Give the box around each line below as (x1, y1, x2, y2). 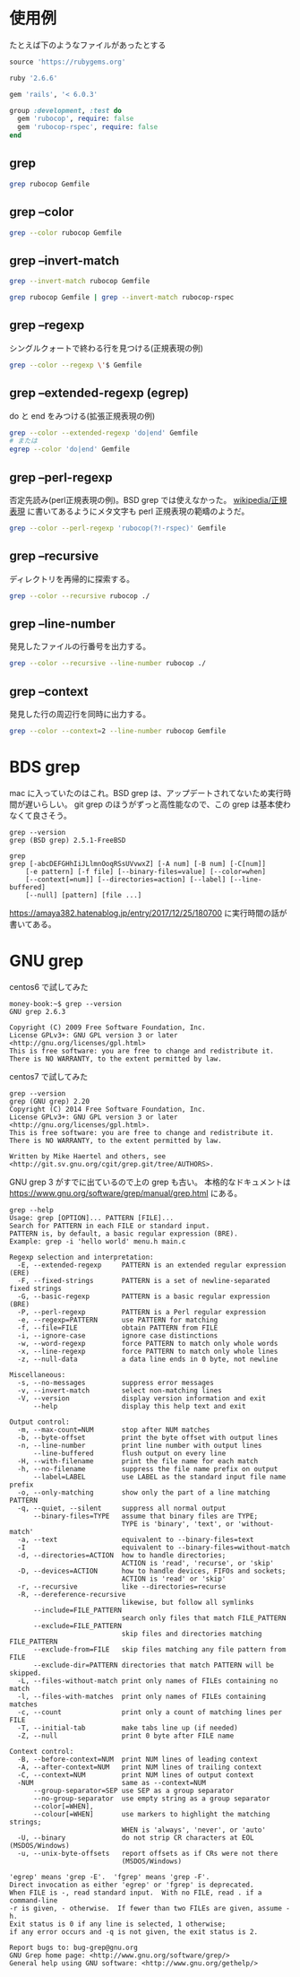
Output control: (9, 1418, 70, 1426)
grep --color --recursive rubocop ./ (9, 591, 150, 601)
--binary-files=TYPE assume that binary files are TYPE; (32, 1512, 258, 1521)
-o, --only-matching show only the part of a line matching (17, 1487, 270, 1497)
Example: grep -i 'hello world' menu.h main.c (9, 1236, 186, 1246)
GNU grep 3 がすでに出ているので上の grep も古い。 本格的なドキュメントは (9, 1176, 291, 1187)
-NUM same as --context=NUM (17, 1778, 206, 1787)
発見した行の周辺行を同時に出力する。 (9, 709, 150, 719)
